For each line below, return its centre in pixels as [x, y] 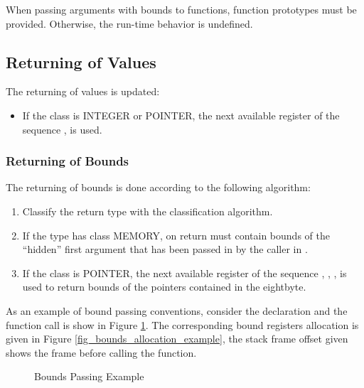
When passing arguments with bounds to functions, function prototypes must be [181, 9]
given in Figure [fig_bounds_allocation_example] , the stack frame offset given [177, 339]
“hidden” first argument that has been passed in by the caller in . [165, 249]
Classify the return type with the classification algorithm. [148, 211]
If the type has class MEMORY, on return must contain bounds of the [176, 235]
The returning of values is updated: [83, 91]
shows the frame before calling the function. [101, 352]
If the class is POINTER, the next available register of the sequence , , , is [184, 273]
